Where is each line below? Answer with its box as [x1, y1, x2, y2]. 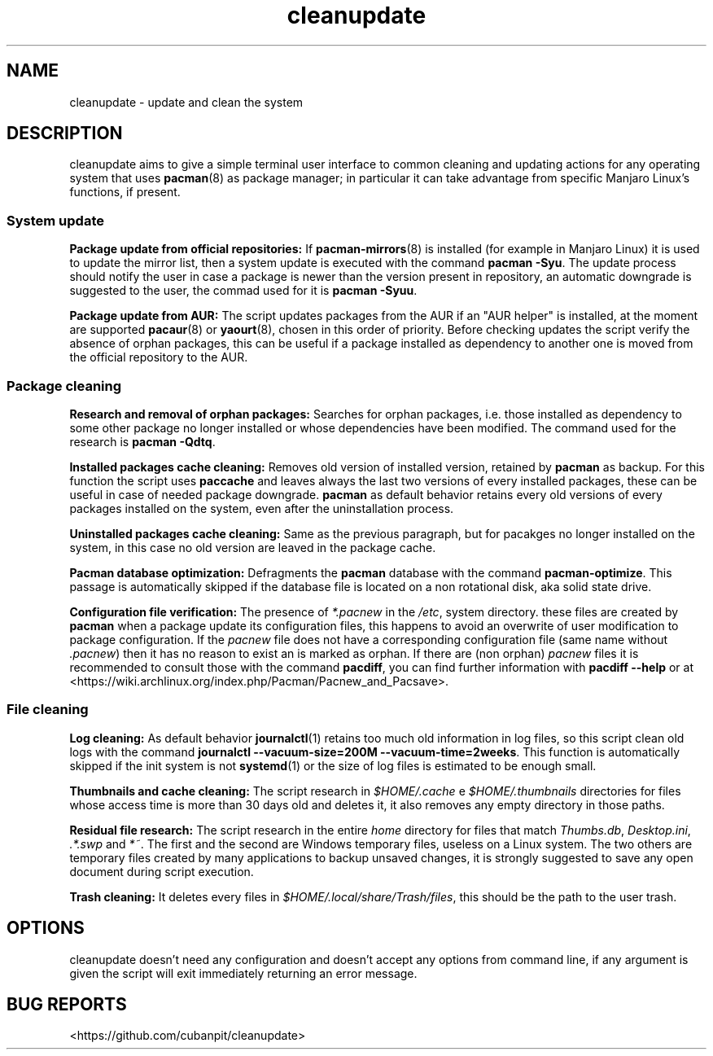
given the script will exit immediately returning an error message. [69, 966, 418, 980]
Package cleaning [7, 377, 122, 394]
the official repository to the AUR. [69, 350, 248, 365]
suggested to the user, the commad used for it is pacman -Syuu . [69, 283, 418, 298]
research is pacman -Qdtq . [69, 434, 216, 449]
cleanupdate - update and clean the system [69, 94, 304, 109]
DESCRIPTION [7, 123, 123, 144]
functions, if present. [69, 185, 181, 199]
